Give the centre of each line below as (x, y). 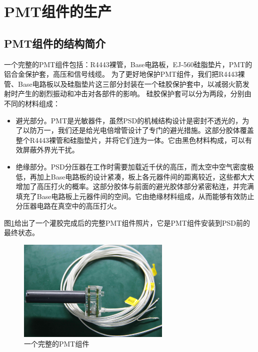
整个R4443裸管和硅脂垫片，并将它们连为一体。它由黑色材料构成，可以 (130, 140)
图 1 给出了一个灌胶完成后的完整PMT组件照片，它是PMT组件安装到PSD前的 (127, 222)
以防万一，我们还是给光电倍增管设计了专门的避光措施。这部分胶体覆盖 (138, 130)
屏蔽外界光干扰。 (51, 150)
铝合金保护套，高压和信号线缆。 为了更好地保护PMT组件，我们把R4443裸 (124, 74)
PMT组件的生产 (58, 11)
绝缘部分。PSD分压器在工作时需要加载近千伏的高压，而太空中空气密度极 (135, 166)
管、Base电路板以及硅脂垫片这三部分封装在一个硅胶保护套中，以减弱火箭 (123, 83)
